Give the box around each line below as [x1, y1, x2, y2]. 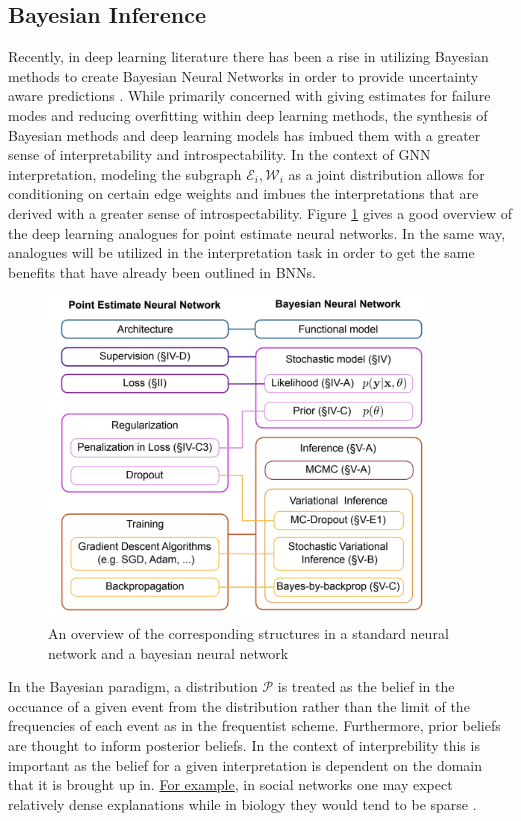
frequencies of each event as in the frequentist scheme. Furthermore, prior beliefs [8, 715, 501, 736]
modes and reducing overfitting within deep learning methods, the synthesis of [8, 104, 488, 125]
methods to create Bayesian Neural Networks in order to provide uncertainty [8, 65, 479, 86]
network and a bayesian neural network [48, 642, 289, 663]
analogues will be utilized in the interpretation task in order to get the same [8, 242, 475, 263]
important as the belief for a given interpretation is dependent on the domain [8, 754, 483, 775]
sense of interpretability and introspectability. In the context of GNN [8, 144, 431, 165]
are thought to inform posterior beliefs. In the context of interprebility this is [8, 734, 480, 755]
